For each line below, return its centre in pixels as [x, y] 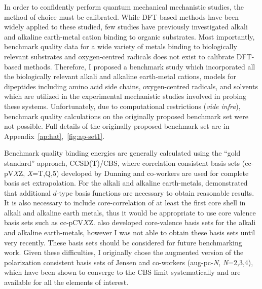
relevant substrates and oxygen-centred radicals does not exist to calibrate [119, 56]
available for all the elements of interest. [66, 282]
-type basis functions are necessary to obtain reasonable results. [155, 192]
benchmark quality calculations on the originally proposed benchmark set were [126, 116]
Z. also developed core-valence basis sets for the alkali [172, 222]
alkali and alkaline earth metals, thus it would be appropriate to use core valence [130, 212]
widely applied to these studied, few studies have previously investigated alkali [126, 27]
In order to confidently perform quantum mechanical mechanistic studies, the [124, 7]
